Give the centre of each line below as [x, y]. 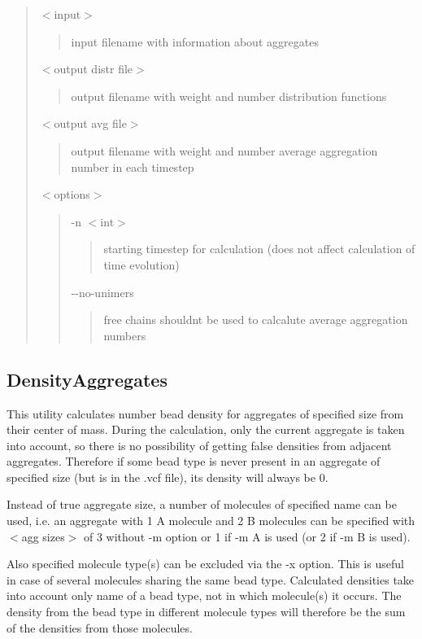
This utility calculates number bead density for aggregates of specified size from [205, 413]
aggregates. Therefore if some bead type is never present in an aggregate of [194, 461]
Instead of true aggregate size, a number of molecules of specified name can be [202, 504]
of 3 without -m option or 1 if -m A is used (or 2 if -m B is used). [247, 536]
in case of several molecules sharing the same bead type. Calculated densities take [211, 579]
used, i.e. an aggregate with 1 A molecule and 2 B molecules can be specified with [211, 521]
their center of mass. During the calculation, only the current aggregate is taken [206, 429]
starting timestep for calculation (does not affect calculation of [259, 249]
